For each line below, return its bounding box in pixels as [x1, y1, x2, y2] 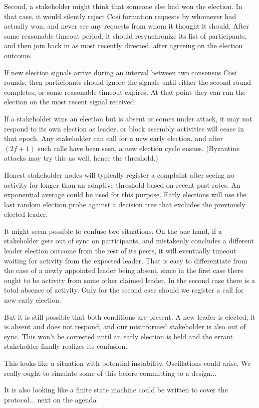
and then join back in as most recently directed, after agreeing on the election [4, 40, 243, 51]
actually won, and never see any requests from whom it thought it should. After [4, 21, 249, 31]
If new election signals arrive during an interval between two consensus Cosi [4, 67, 237, 77]
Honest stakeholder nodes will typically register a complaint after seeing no [4, 169, 234, 180]
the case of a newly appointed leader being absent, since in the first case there [4, 265, 244, 276]
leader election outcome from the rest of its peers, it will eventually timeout [4, 245, 236, 256]
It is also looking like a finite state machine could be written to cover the [4, 384, 228, 395]
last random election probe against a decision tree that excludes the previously [4, 199, 245, 209]
